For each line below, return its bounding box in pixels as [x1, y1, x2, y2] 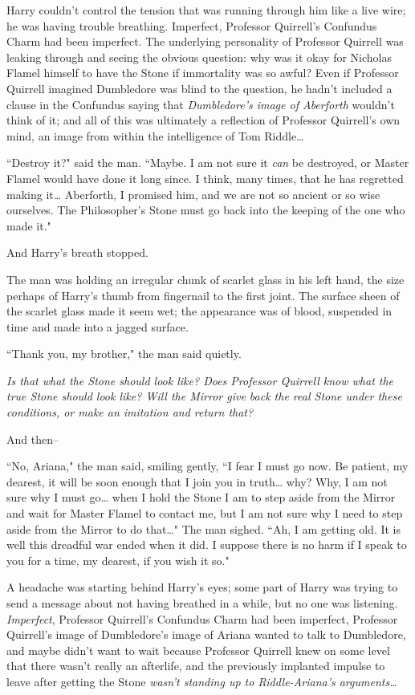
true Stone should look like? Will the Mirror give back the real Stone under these [6, 388, 402, 404]
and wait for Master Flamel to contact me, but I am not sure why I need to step [6, 505, 403, 522]
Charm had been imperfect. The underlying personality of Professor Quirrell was [6, 33, 404, 50]
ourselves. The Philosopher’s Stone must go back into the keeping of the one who [6, 201, 405, 218]
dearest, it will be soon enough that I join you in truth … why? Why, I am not [6, 473, 388, 490]
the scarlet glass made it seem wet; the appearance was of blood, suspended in [6, 303, 393, 319]
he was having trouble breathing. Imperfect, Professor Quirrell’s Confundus [6, 17, 377, 34]
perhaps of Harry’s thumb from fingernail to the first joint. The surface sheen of [6, 287, 400, 303]
